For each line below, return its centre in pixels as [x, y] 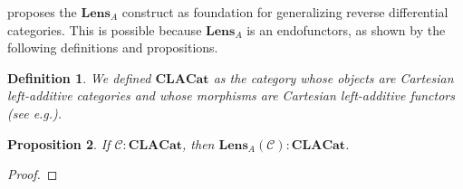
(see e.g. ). [35, 113]
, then [198, 143]
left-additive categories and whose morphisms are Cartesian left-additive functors [231, 95]
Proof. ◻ [33, 174]
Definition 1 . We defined [79, 77]
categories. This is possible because [105, 29]
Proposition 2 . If [59, 143]
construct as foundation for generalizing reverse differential [285, 12]
